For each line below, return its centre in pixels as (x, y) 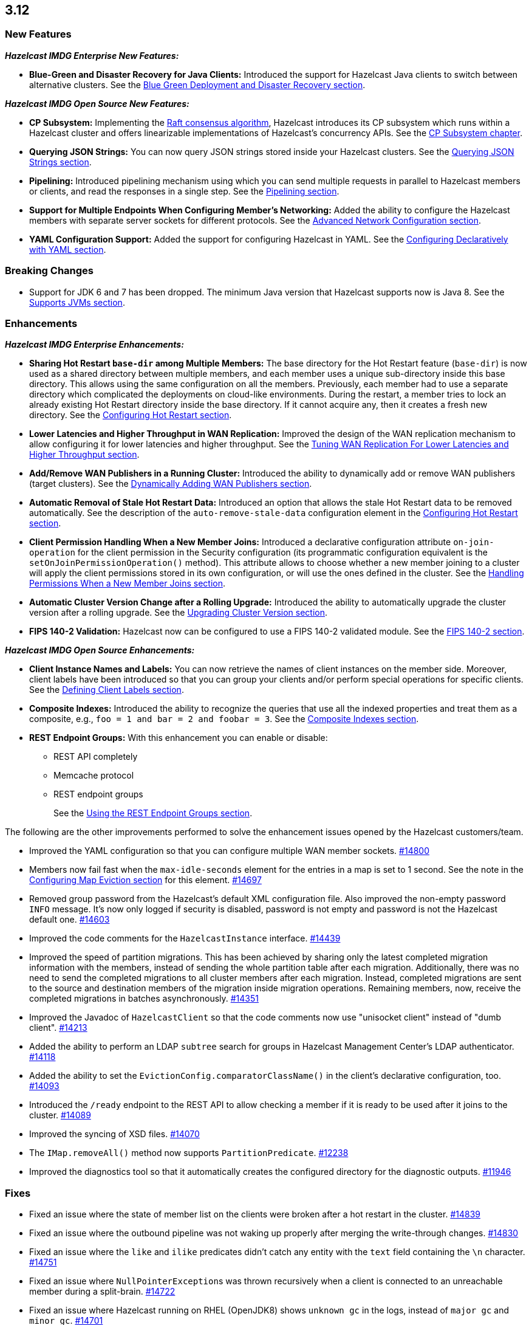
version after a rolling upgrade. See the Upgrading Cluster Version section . (179, 613)
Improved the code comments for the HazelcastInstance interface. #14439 (185, 938)
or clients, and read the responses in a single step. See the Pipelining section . (184, 191)
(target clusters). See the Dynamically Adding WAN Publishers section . (171, 484)
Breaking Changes (49, 271)
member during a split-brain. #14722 (102, 1292)
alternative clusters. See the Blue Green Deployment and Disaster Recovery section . (197, 84)
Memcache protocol (94, 776)
